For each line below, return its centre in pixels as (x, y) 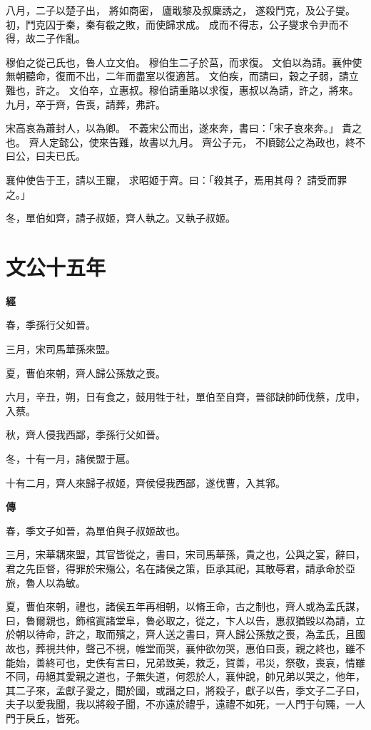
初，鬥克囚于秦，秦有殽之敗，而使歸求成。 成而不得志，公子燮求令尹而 (172, 24)
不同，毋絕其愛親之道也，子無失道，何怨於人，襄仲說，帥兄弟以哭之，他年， (185, 676)
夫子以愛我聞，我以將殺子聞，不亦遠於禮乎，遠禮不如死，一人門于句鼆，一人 (185, 704)
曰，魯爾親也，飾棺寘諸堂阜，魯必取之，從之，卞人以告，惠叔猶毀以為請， (181, 620)
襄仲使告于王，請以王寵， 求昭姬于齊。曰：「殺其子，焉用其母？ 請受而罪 (177, 179)
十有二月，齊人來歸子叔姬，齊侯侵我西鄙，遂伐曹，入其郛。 (146, 482)
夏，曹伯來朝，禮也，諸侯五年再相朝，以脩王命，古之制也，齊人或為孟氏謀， (185, 606)
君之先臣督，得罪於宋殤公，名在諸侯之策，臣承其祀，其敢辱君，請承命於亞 (181, 568)
